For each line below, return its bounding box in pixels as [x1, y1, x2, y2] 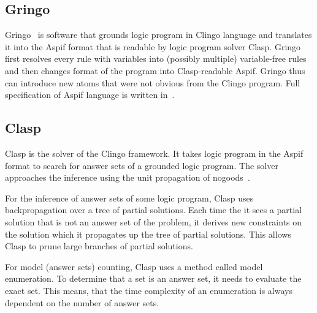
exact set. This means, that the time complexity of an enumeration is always [5, 284, 292, 296]
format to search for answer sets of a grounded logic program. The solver [5, 159, 278, 172]
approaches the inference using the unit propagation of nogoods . [5, 171, 250, 184]
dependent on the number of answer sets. [5, 296, 159, 309]
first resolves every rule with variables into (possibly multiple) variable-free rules [5, 52, 307, 65]
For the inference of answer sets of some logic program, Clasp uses [5, 191, 254, 204]
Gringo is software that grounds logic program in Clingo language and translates [5, 28, 312, 41]
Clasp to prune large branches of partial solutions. [5, 239, 193, 252]
